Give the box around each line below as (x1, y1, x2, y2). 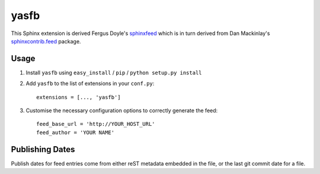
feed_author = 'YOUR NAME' (36, 129, 115, 136)
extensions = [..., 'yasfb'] (36, 94, 121, 100)
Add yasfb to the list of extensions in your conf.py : (25, 80, 155, 87)
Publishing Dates (11, 144, 75, 154)
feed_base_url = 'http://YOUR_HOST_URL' (36, 121, 155, 128)
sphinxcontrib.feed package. (11, 37, 81, 45)
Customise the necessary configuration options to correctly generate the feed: (25, 107, 218, 114)
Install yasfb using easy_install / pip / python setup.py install (25, 69, 202, 76)
